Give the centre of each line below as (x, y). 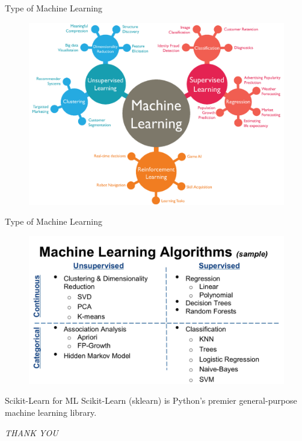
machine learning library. (51, 412)
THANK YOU (32, 432)
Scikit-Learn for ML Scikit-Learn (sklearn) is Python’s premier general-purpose (151, 400)
